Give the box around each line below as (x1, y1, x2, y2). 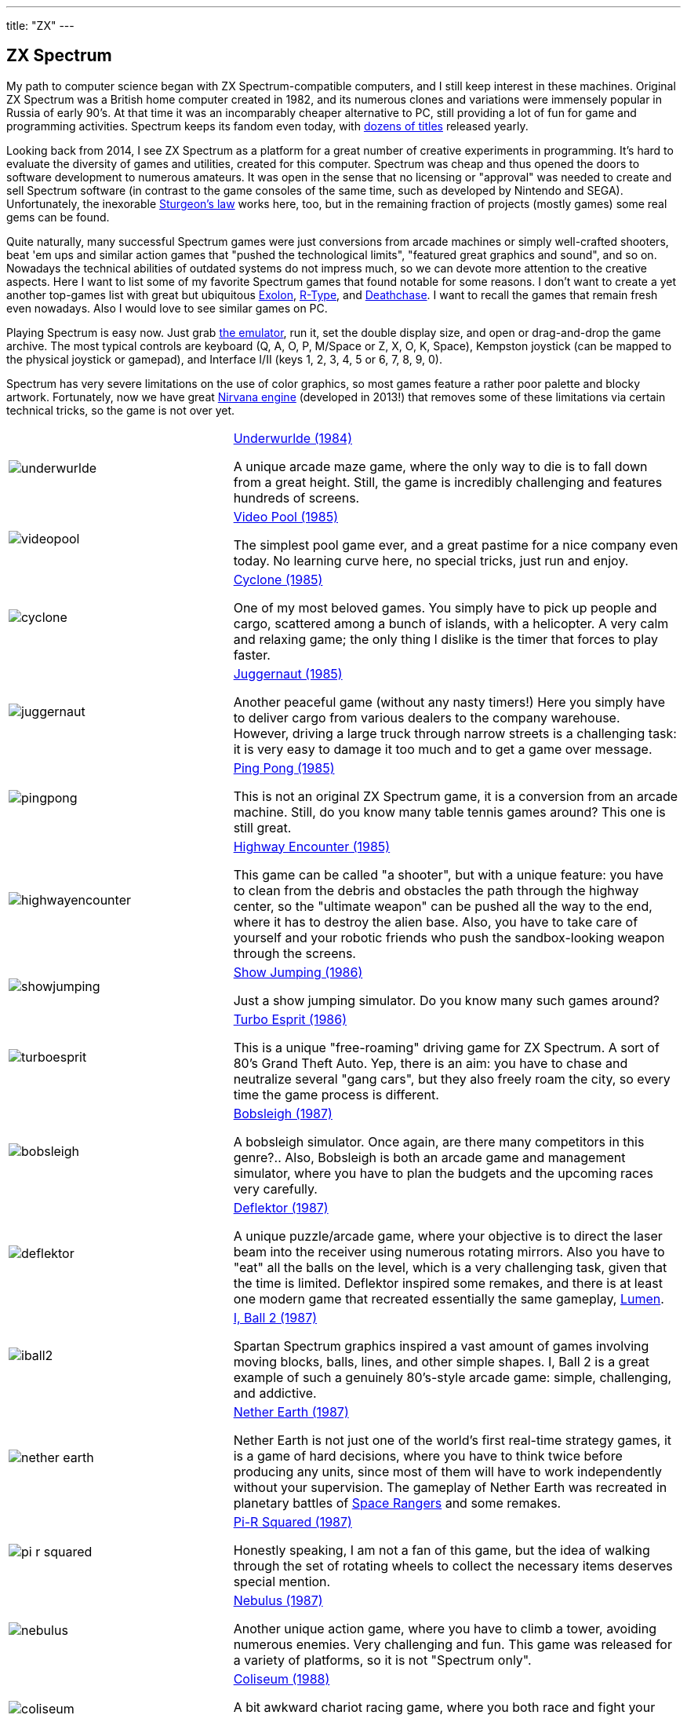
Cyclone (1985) (233, 571, 323, 587)
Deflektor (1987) (233, 1199, 329, 1216)
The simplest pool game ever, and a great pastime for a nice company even (233, 536, 678, 553)
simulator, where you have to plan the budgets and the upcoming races (233, 1165, 653, 1181)
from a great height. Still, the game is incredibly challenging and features (233, 474, 663, 490)
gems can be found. (6, 210, 110, 224)
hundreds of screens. (233, 489, 360, 506)
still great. (233, 819, 292, 836)
